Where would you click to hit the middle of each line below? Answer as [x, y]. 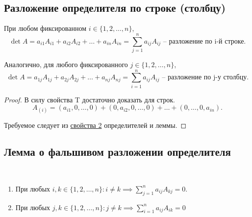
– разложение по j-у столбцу [204, 78]
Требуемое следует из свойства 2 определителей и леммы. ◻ [95, 125]
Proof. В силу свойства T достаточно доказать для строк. [90, 99]
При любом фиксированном [45, 28]
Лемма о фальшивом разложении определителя [117, 152]
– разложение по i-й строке [203, 41]
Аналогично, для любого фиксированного [66, 64]
